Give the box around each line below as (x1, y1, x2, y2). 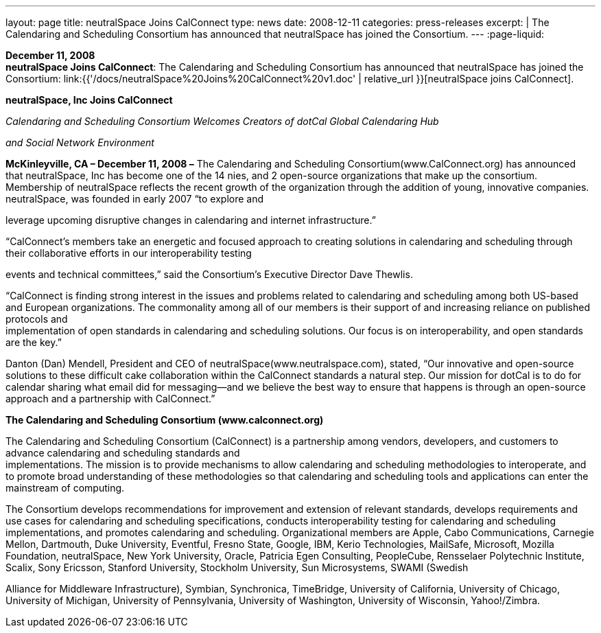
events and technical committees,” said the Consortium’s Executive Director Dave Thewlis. (5, 268, 413, 280)
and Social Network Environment (5, 137, 154, 148)
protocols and (5, 313, 68, 325)
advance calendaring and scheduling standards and (5, 447, 240, 459)
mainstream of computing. (5, 482, 125, 494)
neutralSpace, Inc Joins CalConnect (5, 94, 173, 106)
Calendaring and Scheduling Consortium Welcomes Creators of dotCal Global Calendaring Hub (5, 115, 439, 127)
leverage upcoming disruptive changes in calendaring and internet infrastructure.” (5, 214, 376, 226)
